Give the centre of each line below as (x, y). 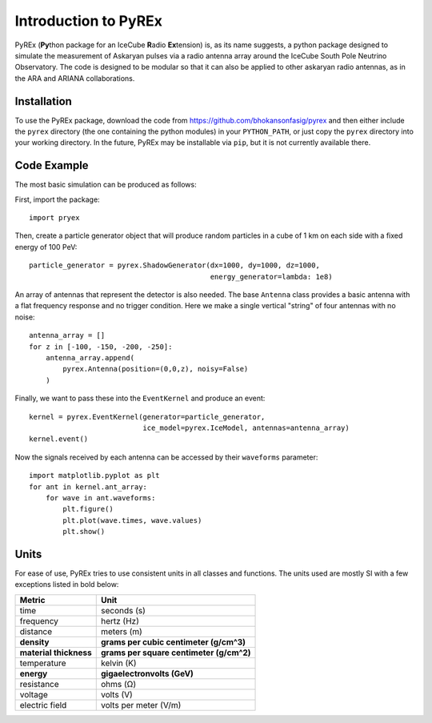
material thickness (56, 653)
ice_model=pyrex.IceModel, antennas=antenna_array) (246, 428)
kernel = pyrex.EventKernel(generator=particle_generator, (147, 417)
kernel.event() (59, 439)
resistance (39, 684)
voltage (34, 694)
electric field (43, 705)
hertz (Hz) (120, 621)
